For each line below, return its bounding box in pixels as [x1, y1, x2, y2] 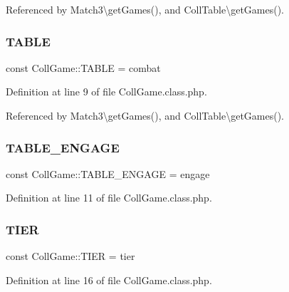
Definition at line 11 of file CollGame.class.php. [6, 190, 212, 205]
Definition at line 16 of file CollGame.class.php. [6, 272, 212, 287]
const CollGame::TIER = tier [6, 249, 135, 264]
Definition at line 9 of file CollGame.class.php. [6, 84, 207, 99]
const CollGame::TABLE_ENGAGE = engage [6, 166, 210, 181]
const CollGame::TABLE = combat [6, 60, 161, 75]
